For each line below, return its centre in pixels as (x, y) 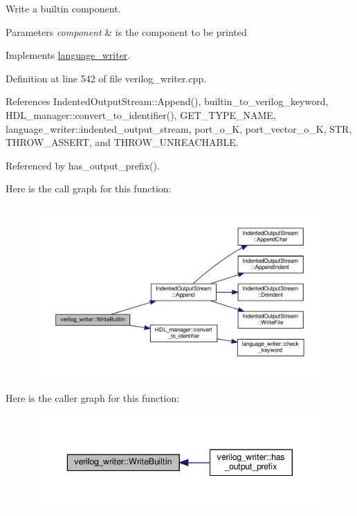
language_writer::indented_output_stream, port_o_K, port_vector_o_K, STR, (179, 128)
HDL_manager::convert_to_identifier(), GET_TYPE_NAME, (141, 114)
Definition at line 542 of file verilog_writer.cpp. (106, 78)
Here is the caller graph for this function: (93, 398)
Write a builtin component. (63, 8)
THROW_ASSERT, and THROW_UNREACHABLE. (122, 142)
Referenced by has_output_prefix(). (83, 165)
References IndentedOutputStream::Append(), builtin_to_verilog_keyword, (167, 101)
